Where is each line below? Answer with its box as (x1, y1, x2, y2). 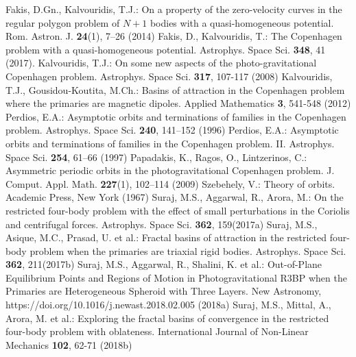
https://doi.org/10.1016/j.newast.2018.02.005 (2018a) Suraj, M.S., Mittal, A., (5, 297, 331, 312)
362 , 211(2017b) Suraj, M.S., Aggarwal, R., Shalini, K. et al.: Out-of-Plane (5, 257, 322, 271)
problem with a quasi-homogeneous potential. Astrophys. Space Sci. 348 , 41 (5, 42, 326, 56)
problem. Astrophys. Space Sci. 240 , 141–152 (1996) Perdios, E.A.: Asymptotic (5, 123, 339, 137)
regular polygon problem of (5, 15, 120, 29)
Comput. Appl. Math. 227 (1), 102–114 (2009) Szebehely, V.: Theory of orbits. (5, 176, 335, 190)
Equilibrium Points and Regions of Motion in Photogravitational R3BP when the (5, 270, 347, 284)
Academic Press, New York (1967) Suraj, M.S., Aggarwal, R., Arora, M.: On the (5, 190, 344, 204)
